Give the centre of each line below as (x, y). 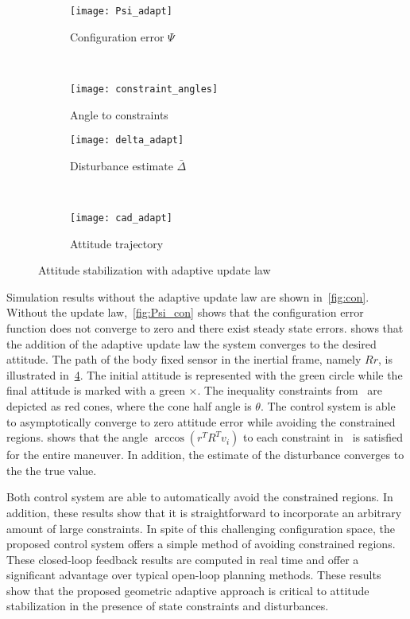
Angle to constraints (119, 114)
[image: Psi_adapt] (121, 11)
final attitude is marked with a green (96, 390)
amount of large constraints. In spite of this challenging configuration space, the (201, 528)
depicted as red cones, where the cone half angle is (129, 405)
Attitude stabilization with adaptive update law (155, 270)
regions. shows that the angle (77, 437)
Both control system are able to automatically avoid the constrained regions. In (200, 497)
